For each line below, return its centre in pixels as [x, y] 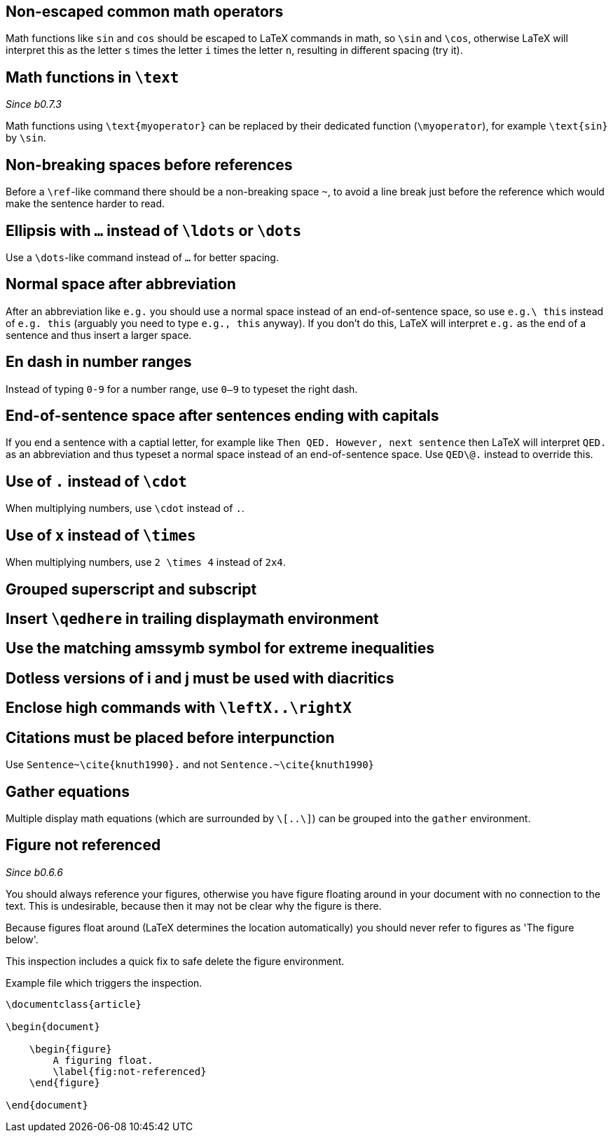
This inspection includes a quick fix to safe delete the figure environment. [175, 961]
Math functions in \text [92, 77]
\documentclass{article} [74, 1004]
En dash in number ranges [99, 362]
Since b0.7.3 [34, 104]
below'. [22, 939]
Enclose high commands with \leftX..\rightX [179, 708]
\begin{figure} [70, 1049]
